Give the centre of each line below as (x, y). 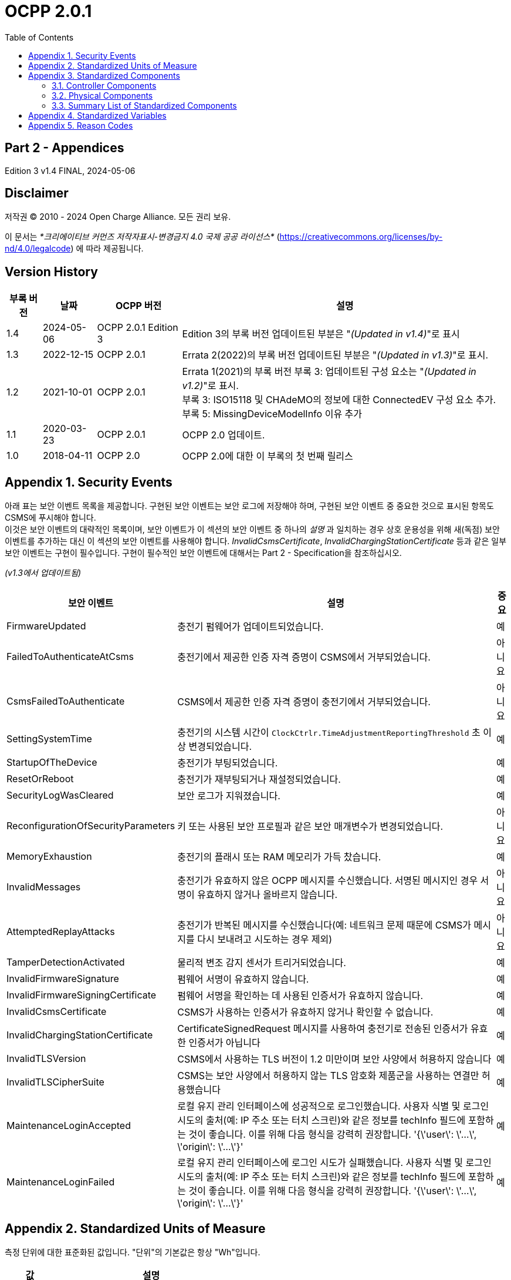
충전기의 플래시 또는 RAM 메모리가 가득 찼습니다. (279, 857)
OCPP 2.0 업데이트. (224, 435)
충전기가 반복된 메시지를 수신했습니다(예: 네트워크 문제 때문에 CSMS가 (324, 925)
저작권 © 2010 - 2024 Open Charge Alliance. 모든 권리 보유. (118, 217)
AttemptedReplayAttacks (61, 932)
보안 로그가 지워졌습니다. (229, 796)
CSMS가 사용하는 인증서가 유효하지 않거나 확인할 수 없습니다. (305, 1012)
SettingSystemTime (49, 739)
